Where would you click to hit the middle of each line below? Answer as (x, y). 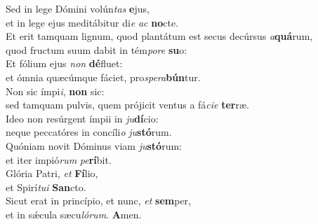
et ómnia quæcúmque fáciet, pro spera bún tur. (103, 77)
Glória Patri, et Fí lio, (52, 173)
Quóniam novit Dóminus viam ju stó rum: (94, 145)
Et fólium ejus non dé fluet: (64, 63)
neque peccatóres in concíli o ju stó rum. (89, 132)
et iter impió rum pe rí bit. (59, 159)
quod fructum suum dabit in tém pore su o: (97, 49)
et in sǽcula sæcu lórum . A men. (74, 214)
